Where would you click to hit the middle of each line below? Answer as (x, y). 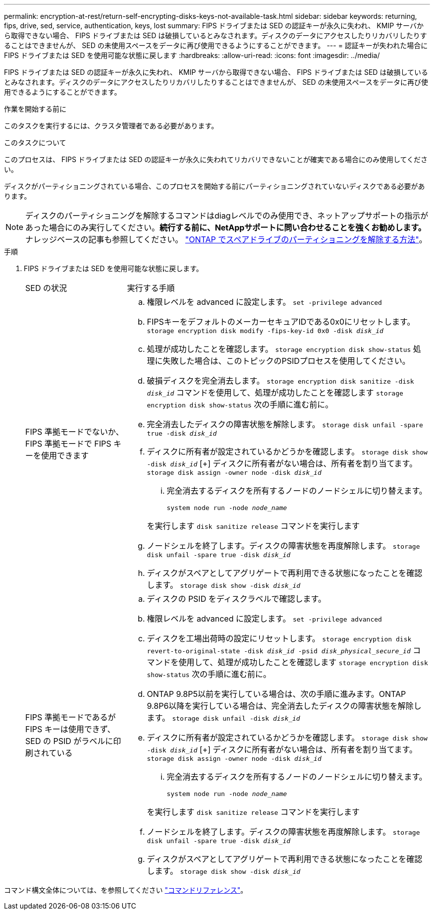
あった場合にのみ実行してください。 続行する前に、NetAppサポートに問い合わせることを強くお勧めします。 (226, 228)
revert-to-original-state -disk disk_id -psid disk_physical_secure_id (279, 651)
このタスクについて (35, 143)
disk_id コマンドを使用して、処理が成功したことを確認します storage (275, 393)
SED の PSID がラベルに (69, 741)
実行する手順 (151, 288)
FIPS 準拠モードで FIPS (68, 443)
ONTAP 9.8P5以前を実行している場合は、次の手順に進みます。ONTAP (276, 694)
